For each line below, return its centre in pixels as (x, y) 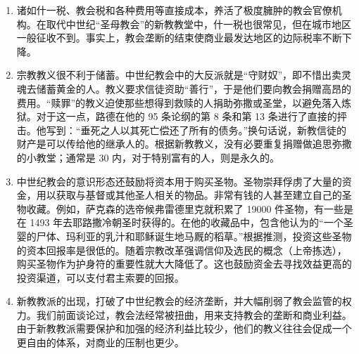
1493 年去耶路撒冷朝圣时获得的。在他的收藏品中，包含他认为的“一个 (187, 222)
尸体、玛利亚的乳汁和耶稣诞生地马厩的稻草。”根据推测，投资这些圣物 (194, 236)
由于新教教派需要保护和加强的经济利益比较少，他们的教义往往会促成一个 (184, 328)
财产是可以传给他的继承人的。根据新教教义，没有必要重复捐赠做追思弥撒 (184, 144)
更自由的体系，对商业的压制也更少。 (100, 342)
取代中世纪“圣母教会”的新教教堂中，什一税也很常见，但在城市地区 (199, 24)
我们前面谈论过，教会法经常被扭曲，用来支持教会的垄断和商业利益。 (194, 314)
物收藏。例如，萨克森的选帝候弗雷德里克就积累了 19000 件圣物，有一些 (180, 208)
